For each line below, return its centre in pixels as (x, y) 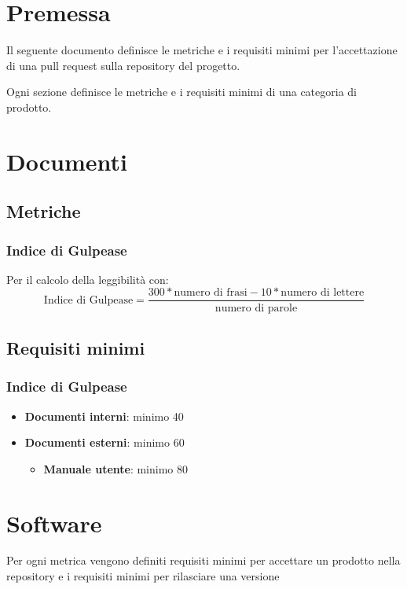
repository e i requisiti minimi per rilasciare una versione (143, 576)
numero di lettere (323, 293)
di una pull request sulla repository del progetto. (123, 65)
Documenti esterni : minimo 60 (104, 442)
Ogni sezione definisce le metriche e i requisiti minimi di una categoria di (181, 92)
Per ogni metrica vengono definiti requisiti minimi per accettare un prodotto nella (203, 560)
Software (54, 523)
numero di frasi (211, 293)
